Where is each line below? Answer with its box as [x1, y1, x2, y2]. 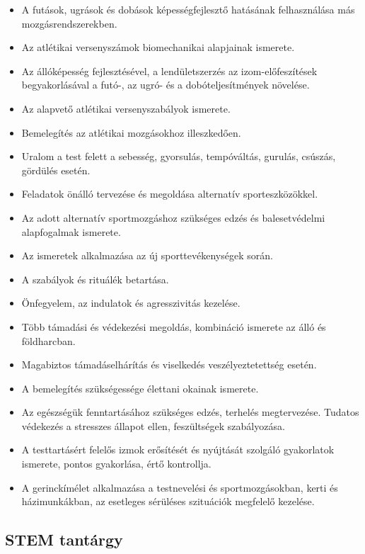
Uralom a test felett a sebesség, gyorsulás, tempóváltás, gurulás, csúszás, [21, 149, 336, 164]
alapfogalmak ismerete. [21, 224, 121, 239]
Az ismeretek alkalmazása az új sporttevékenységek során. [21, 248, 273, 263]
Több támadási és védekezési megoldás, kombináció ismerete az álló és [21, 319, 326, 334]
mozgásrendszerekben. [21, 16, 117, 30]
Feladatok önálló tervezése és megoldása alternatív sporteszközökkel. [21, 186, 318, 201]
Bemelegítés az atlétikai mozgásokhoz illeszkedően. [21, 125, 241, 140]
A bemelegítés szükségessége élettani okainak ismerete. [21, 380, 259, 395]
